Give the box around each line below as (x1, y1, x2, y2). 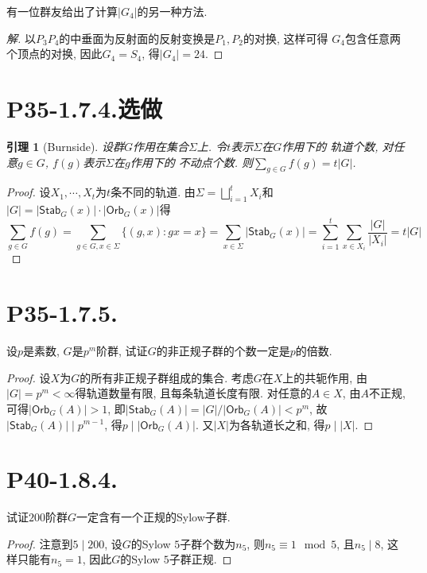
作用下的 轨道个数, (281, 137, 378, 154)
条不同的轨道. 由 (111, 184, 196, 200)
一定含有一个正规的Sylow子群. (76, 509, 231, 525)
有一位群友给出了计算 (6, 3, 118, 19)
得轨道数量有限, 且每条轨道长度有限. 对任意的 (75, 385, 312, 401)
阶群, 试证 (96, 343, 148, 359)
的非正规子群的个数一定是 (156, 343, 290, 359)
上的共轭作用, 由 (282, 369, 367, 385)
